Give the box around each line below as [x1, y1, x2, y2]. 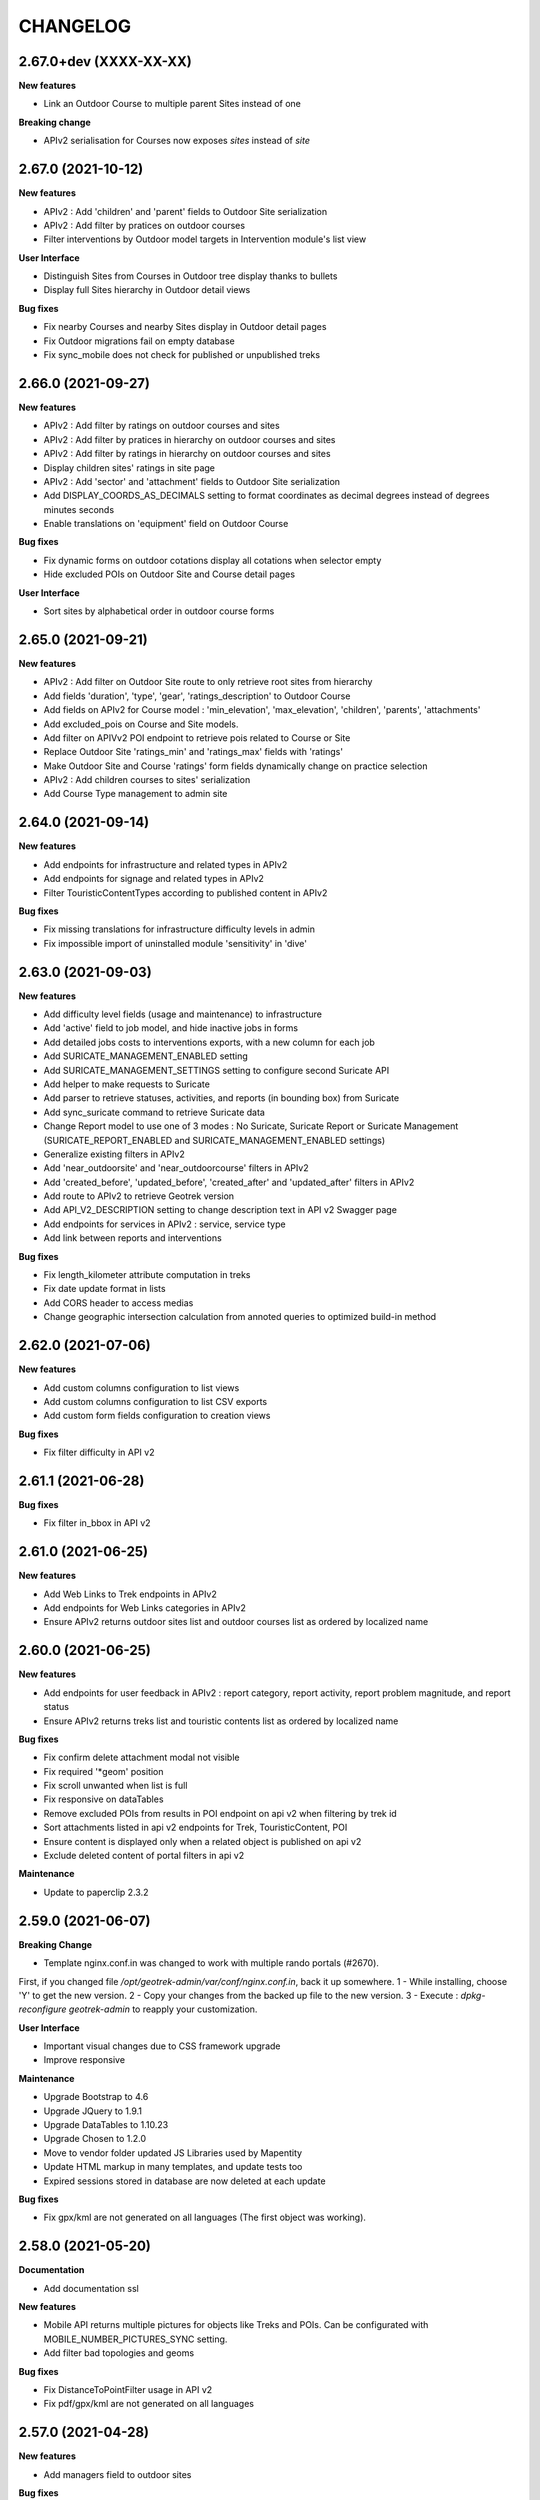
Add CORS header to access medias [43, 1296, 194, 1309]
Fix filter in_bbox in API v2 [43, 1517, 151, 1529]
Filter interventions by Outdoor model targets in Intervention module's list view [43, 233, 367, 245]
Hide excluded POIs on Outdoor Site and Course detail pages [43, 568, 295, 580]
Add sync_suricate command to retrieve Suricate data [43, 1106, 265, 1118]
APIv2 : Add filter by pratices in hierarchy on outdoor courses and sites [43, 433, 336, 445]
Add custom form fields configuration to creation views [43, 1410, 271, 1422]
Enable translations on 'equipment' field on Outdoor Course [43, 518, 289, 530]
